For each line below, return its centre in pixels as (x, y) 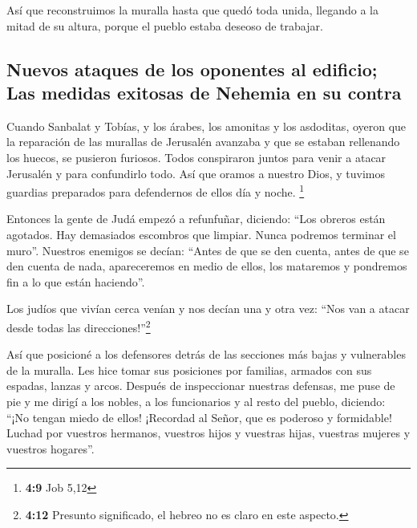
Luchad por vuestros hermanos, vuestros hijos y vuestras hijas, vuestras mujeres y (208, 433)
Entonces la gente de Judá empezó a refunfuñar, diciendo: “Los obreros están (196, 219)
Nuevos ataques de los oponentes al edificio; (192, 69)
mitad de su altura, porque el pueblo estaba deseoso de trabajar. (165, 25)
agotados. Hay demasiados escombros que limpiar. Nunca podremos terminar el (201, 234)
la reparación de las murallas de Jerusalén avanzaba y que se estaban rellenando (203, 142)
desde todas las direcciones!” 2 (79, 326)
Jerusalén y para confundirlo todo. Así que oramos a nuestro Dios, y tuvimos (196, 173)
